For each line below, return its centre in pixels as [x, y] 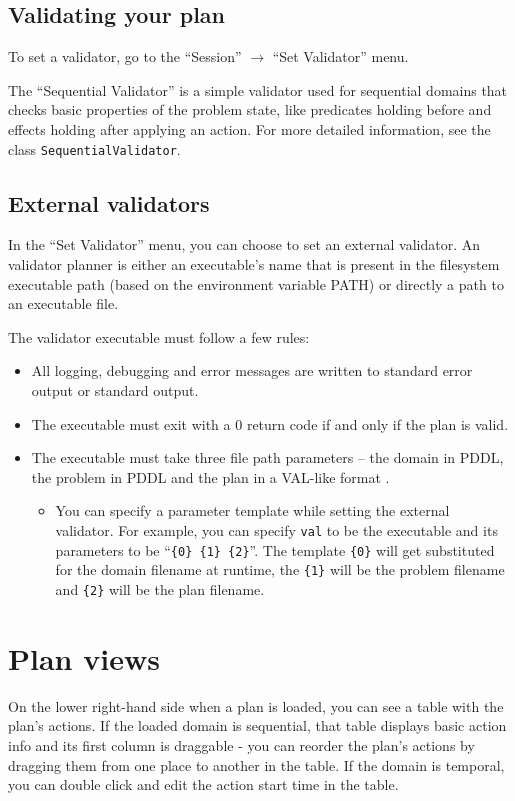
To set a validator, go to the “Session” [125, 56]
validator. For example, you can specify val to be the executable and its [276, 529]
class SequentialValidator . [94, 148]
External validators [109, 202]
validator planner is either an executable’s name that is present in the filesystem [254, 264]
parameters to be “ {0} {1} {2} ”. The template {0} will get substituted [275, 549]
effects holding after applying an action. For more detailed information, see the [249, 128]
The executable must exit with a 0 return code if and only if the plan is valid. [270, 423]
